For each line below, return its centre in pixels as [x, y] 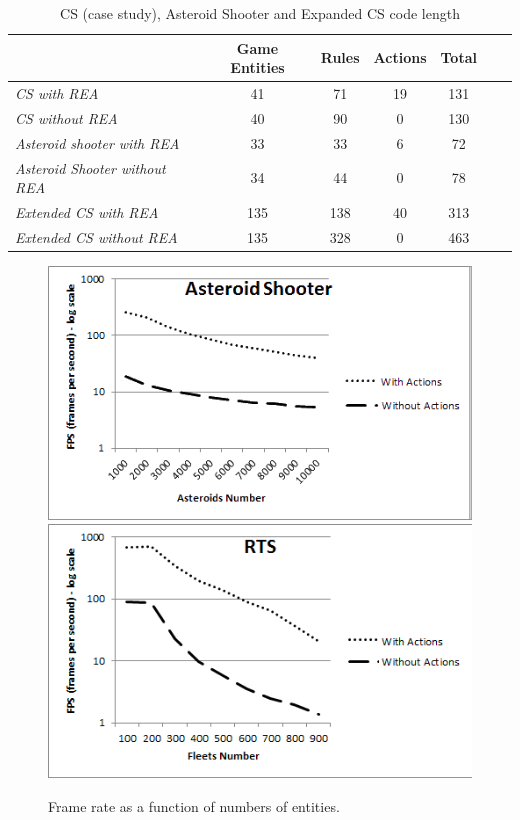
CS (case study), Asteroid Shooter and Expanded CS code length [260, 13]
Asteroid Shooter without [90, 167]
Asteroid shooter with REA [97, 142]
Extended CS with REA [87, 212]
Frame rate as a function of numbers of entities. [194, 805]
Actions [400, 57]
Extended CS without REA [96, 236]
